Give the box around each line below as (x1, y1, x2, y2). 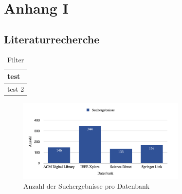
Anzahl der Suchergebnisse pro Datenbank (23, 180, 150, 191)
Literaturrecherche (4, 31, 100, 46)
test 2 (7, 84, 24, 94)
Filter (7, 54, 24, 64)
